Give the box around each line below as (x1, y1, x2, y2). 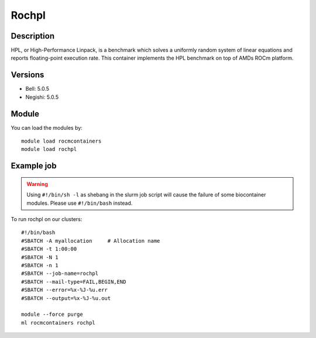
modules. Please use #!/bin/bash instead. (26, 199, 133, 206)
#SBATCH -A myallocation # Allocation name (21, 237, 160, 244)
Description (11, 31, 55, 41)
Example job (11, 161, 57, 171)
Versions (11, 70, 44, 80)
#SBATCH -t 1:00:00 (21, 246, 77, 253)
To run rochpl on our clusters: (11, 216, 83, 223)
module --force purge (21, 311, 83, 318)
